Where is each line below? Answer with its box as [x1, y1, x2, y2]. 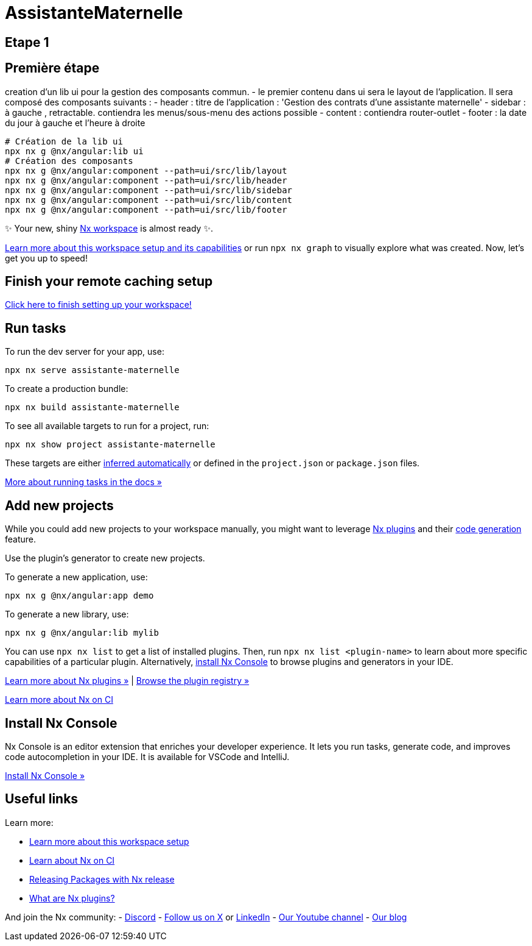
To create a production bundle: [5, 383, 128, 394]
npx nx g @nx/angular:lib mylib [5, 628, 159, 638]
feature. [5, 534, 37, 545]
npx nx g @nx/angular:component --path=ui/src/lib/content [5, 194, 293, 205]
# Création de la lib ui [5, 136, 123, 146]
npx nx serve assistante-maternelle [5, 365, 180, 375]
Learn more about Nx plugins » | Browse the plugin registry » [5, 675, 250, 686]
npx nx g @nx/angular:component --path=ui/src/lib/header [5, 175, 287, 185]
